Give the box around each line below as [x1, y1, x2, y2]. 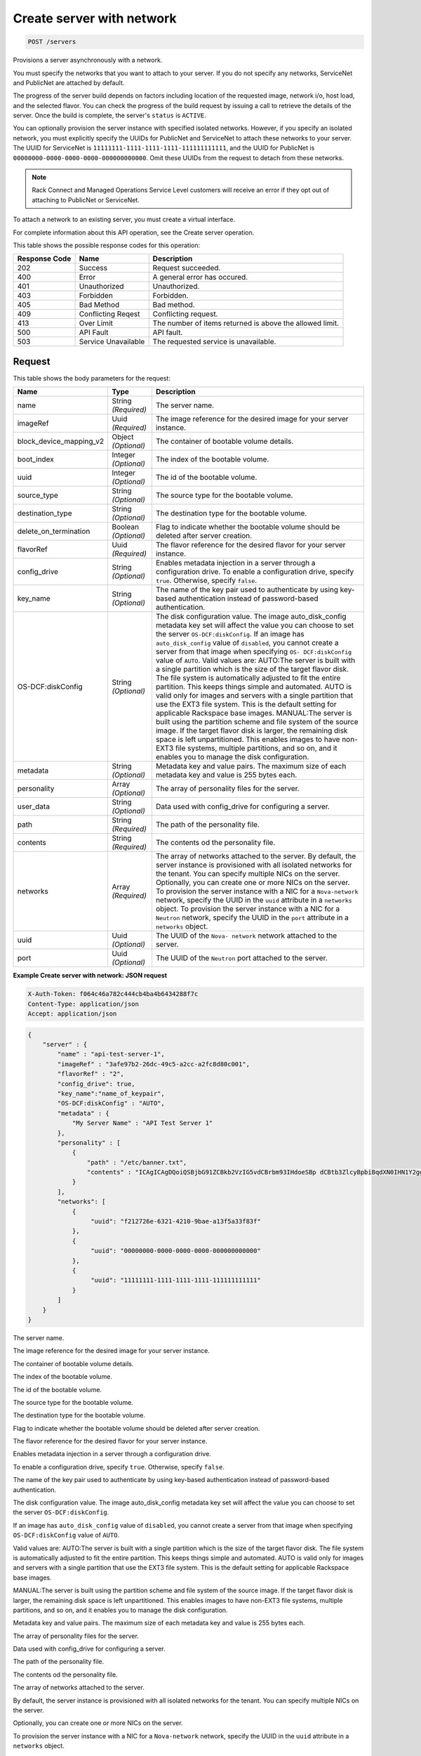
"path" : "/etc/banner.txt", [86, 1158, 187, 1166]
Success [79, 263, 108, 273]
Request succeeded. [152, 263, 221, 273]
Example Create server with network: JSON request [13, 971, 168, 980]
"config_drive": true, [57, 1080, 136, 1088]
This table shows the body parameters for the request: [13, 374, 171, 382]
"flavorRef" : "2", [57, 1070, 124, 1078]
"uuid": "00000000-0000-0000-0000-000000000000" [90, 1247, 261, 1255]
